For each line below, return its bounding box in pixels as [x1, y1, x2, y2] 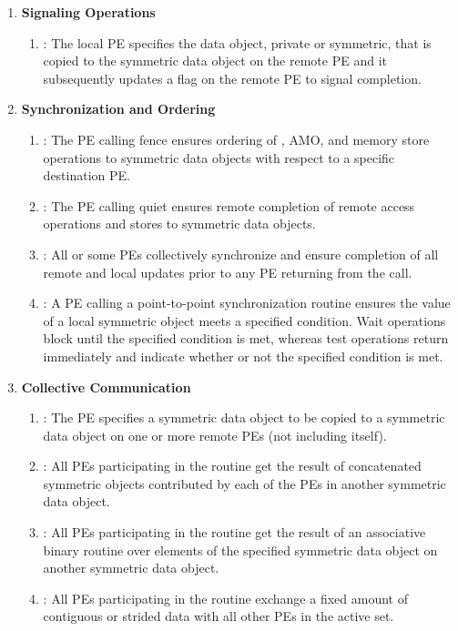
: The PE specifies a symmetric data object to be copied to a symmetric [43, 408, 445, 427]
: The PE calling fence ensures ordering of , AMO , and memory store [43, 129, 430, 148]
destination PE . [43, 166, 130, 185]
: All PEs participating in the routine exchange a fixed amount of [43, 588, 408, 607]
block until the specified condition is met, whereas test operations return [43, 329, 449, 348]
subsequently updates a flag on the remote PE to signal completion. [43, 68, 422, 87]
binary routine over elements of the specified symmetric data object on [43, 540, 438, 559]
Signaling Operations [21, 3, 156, 21]
